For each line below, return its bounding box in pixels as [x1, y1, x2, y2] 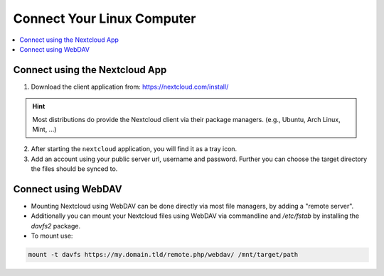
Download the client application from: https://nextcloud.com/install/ [31, 82, 229, 91]
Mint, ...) [32, 125, 57, 134]
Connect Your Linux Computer [13, 11, 196, 26]
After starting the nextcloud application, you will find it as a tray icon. [31, 145, 238, 153]
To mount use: [31, 231, 73, 241]
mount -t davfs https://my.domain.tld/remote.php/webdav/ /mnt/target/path [28, 250, 299, 259]
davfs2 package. [31, 221, 81, 230]
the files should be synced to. [31, 165, 118, 173]
